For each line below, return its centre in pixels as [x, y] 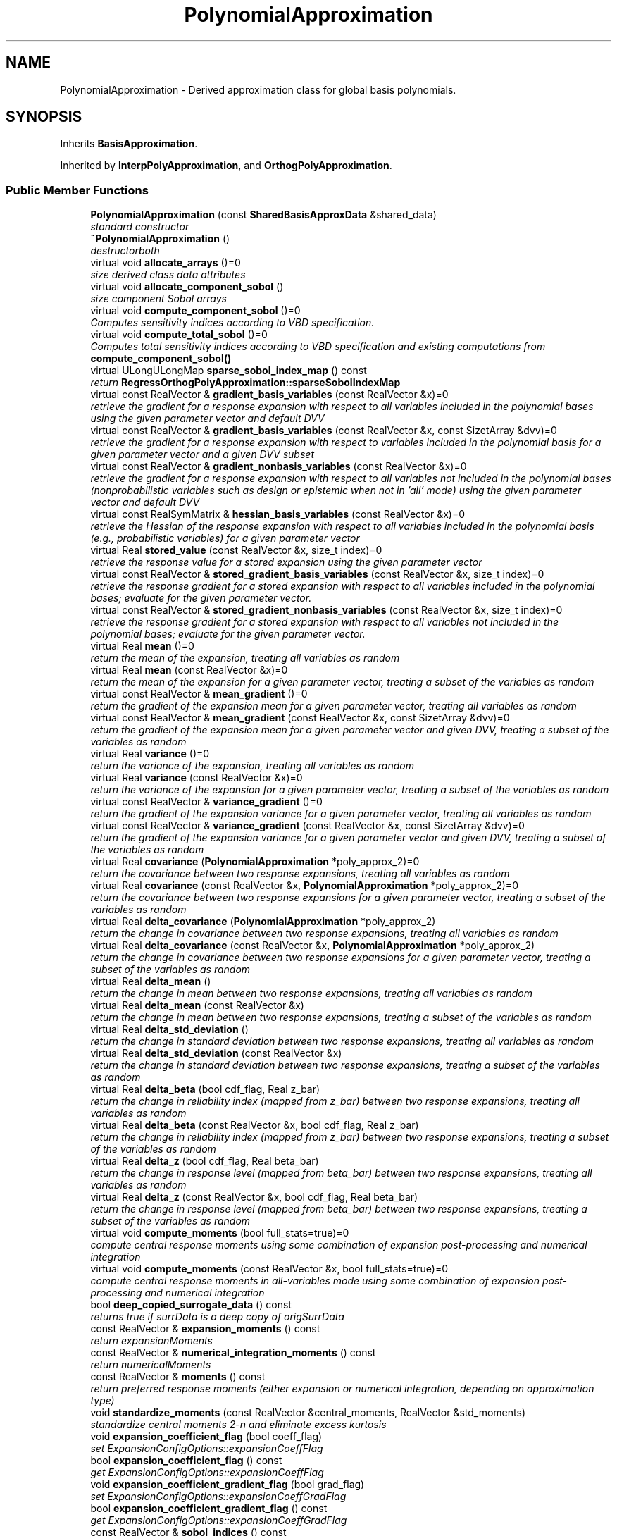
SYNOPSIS [44, 117]
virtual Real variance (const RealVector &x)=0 [197, 778]
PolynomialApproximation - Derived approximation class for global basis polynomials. [258, 89]
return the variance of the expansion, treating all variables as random [252, 766]
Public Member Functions [77, 190]
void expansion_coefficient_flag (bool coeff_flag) [206, 1437]
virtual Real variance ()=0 [150, 754]
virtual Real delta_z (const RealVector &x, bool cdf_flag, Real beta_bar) [254, 1197]
